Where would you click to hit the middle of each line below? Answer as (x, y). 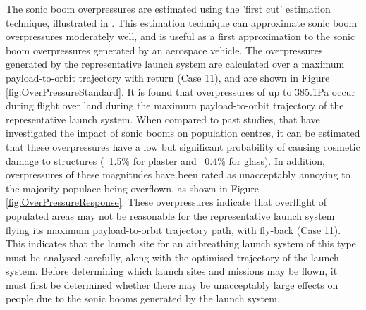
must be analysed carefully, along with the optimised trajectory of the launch (172, 257)
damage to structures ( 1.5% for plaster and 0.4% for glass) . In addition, (165, 160)
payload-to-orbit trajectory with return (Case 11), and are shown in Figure (168, 77)
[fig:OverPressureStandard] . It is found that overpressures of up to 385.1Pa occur (181, 91)
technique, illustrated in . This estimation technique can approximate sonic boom (182, 22)
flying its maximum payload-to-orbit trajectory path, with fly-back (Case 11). (173, 229)
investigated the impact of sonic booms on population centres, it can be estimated (183, 133)
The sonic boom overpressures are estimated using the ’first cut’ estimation (168, 8)
